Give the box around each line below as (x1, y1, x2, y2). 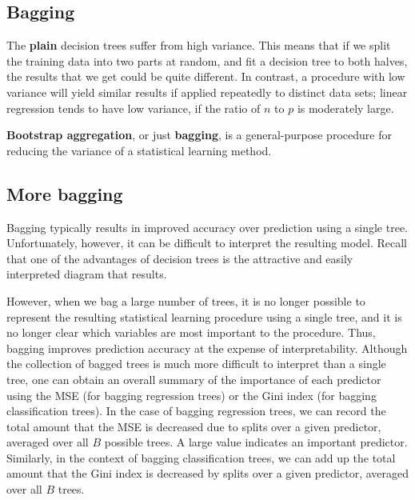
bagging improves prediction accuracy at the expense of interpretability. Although (6, 339, 408, 356)
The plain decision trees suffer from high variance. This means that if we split (6, 37, 391, 54)
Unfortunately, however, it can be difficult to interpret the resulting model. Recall (6, 234, 407, 251)
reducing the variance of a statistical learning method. (6, 142, 272, 158)
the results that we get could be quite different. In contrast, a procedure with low (6, 68, 405, 85)
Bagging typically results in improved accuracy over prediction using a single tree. (6, 218, 409, 235)
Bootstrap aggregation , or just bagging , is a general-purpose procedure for (6, 126, 392, 143)
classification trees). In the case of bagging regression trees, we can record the (6, 402, 386, 419)
